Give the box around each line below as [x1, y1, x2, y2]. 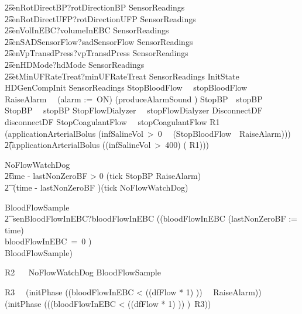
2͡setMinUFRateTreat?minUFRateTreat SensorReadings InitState [5, 70, 239, 82]
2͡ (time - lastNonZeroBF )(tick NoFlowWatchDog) [5, 181, 188, 193]
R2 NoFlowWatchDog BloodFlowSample [5, 266, 161, 278]
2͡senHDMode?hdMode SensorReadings [5, 58, 145, 70]
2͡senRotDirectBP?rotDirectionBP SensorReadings [5, 1, 185, 13]
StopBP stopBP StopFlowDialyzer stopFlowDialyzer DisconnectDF [5, 104, 263, 116]
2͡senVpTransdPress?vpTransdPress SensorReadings [5, 47, 188, 59]
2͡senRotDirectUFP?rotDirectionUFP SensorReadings [5, 12, 196, 25]
